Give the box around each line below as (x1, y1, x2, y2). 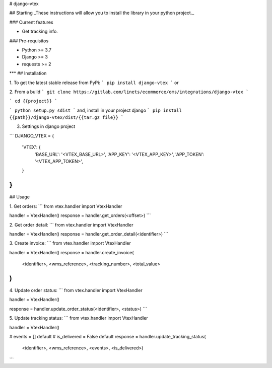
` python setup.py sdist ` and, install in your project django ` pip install (9, 107, 182, 113)
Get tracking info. (22, 28, 58, 35)
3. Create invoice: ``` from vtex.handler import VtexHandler (9, 240, 131, 246)
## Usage (9, 194, 30, 200)
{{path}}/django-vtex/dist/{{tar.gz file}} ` (9, 115, 124, 120)
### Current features (9, 19, 53, 25)
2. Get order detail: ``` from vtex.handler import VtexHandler (9, 222, 133, 228)
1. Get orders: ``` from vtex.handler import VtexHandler (9, 203, 122, 209)
